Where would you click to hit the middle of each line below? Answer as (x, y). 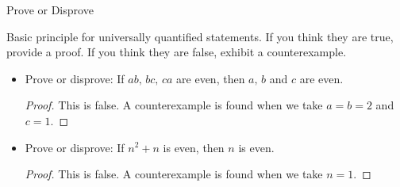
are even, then (211, 78)
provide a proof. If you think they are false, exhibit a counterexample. (177, 52)
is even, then (194, 147)
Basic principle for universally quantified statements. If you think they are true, (200, 36)
